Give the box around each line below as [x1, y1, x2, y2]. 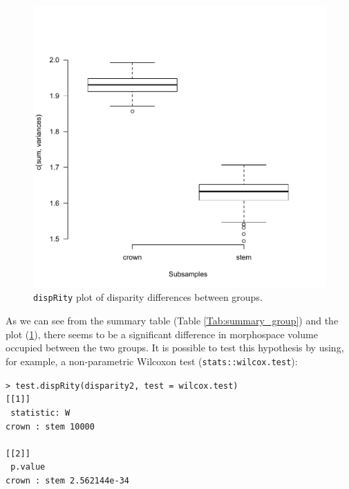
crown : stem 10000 [6, 421, 95, 432]
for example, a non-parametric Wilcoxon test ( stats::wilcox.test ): [6, 353, 298, 368]
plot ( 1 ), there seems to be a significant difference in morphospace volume [6, 326, 318, 341]
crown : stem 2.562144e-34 [6, 476, 129, 486]
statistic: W [10, 407, 70, 418]
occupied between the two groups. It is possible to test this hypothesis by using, [6, 340, 344, 355]
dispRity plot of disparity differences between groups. [33, 290, 263, 304]
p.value [10, 462, 46, 472]
